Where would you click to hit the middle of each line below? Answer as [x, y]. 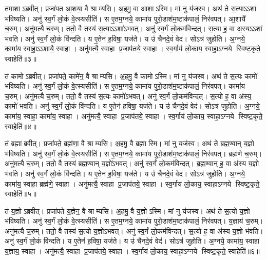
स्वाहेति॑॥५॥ [21, 194]
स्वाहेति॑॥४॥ [21, 126]
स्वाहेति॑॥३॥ [21, 58]
